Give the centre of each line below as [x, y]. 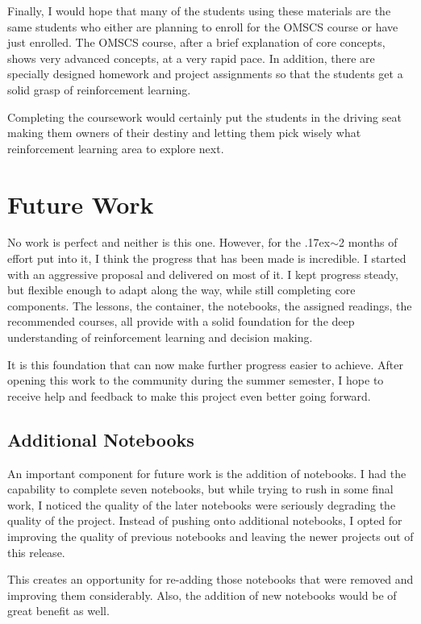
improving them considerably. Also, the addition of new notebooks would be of [202, 595]
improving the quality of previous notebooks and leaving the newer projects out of [210, 536]
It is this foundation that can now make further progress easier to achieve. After [205, 364]
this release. [36, 552]
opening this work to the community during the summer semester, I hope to [196, 380]
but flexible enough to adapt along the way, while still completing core [181, 290]
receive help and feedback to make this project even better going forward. [189, 395]
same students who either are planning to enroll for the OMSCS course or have [203, 26]
